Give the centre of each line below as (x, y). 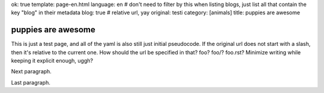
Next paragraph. (31, 72)
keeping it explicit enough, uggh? (52, 61)
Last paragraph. (31, 82)
